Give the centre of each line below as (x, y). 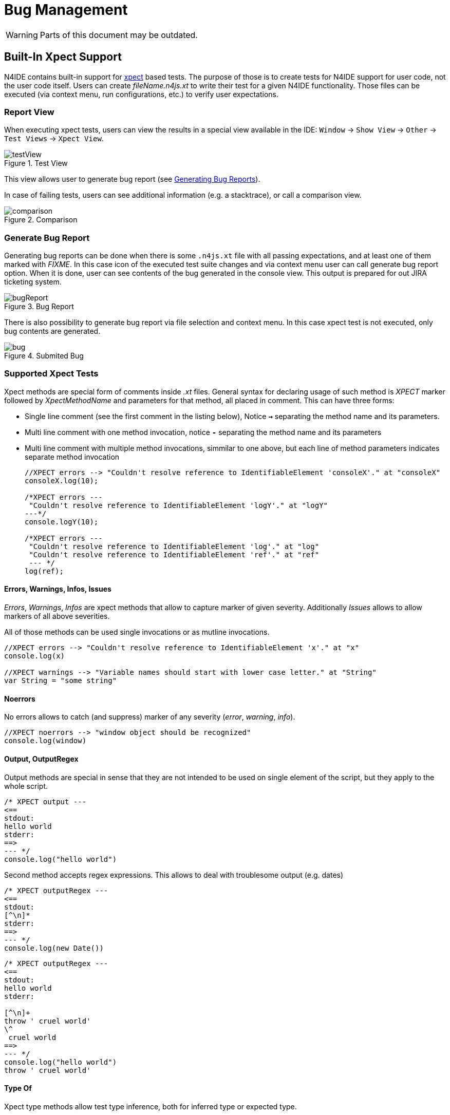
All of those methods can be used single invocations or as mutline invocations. (137, 632)
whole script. (26, 786)
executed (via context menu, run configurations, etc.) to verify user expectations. (142, 94)
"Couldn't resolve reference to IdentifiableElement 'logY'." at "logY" (179, 505)
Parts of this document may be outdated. (119, 35)
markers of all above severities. (57, 616)
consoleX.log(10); (62, 480)
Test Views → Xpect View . (54, 139)
